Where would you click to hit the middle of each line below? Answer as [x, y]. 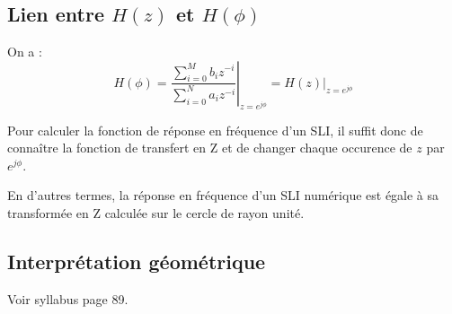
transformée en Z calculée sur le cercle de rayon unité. [156, 212]
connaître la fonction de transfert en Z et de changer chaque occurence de [210, 148]
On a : [25, 52]
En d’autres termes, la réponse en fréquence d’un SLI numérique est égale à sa [223, 195]
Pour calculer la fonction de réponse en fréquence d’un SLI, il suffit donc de [215, 130]
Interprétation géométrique [137, 261]
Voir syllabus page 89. [68, 298]
